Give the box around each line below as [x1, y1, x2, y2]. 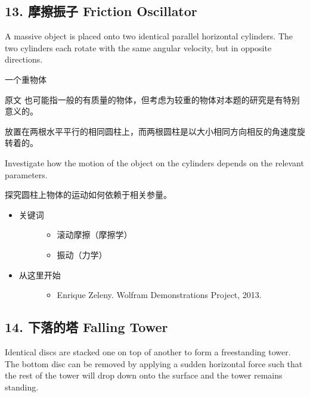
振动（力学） [57, 248, 107, 260]
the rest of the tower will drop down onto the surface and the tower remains [5, 369, 283, 382]
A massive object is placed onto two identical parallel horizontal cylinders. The [5, 30, 293, 42]
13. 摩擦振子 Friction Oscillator [5, 2, 197, 20]
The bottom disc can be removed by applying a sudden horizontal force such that [5, 357, 303, 370]
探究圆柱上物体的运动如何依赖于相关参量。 [5, 188, 172, 201]
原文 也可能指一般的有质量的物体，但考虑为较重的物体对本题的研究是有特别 [5, 93, 300, 106]
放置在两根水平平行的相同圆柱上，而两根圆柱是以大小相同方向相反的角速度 [5, 125, 297, 137]
